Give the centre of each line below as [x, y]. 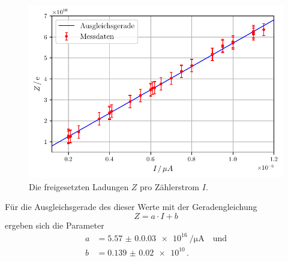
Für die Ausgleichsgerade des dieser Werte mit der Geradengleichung [131, 207]
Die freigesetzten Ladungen [79, 186]
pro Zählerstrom [170, 186]
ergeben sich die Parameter [55, 225]
